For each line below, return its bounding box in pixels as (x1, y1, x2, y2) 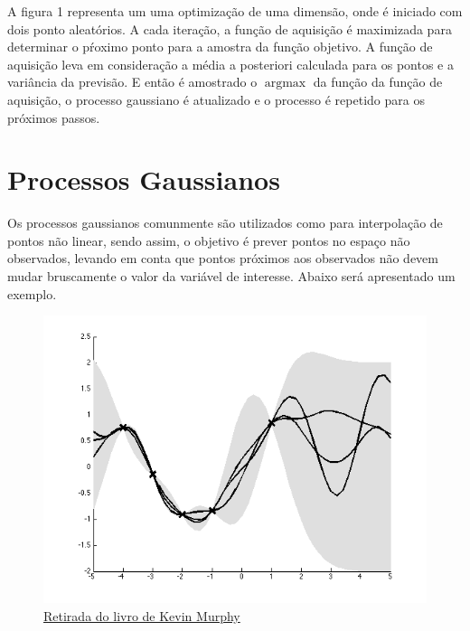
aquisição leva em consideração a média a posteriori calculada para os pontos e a (7, 54, 454, 73)
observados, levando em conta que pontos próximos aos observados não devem (7, 249, 438, 268)
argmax (264, 77, 306, 90)
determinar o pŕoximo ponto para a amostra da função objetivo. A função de (7, 37, 433, 56)
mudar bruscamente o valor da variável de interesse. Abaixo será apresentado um (7, 267, 456, 286)
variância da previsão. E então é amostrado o (7, 72, 258, 91)
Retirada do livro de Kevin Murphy (43, 606, 240, 625)
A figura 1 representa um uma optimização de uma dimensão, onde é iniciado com (7, 2, 463, 20)
